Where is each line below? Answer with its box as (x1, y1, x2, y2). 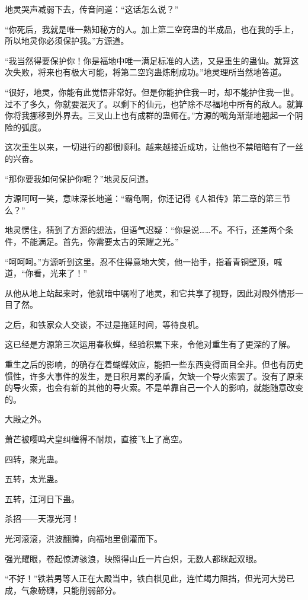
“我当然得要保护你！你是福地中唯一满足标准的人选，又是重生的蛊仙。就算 (5, 54, 291, 66)
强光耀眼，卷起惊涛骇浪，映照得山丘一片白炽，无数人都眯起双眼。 (5, 552, 262, 564)
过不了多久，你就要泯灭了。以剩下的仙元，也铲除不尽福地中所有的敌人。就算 (5, 97, 303, 110)
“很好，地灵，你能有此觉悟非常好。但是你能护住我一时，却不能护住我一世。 (5, 85, 299, 98)
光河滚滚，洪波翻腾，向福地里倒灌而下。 (5, 532, 162, 544)
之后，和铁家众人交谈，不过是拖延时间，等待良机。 (5, 318, 204, 330)
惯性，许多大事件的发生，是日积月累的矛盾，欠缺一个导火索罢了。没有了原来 (5, 369, 303, 382)
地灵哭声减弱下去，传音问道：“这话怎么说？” (5, 3, 179, 15)
